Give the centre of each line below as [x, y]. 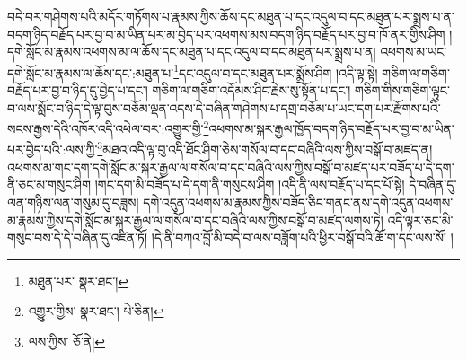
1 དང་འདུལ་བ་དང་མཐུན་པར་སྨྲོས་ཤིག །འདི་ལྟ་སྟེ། [276, 71]
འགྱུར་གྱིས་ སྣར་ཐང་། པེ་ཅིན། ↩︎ [96, 311]
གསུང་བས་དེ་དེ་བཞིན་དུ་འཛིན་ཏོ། [78, 237]
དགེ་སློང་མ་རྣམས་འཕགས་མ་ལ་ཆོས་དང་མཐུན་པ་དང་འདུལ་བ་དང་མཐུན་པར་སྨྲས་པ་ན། [192, 52]
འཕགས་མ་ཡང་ [414, 52]
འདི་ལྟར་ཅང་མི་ [420, 220]
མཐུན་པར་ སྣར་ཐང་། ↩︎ [79, 281]
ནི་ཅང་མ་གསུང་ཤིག [49, 184]
